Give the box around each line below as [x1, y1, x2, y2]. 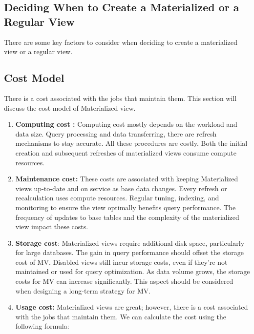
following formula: [15, 321, 69, 331]
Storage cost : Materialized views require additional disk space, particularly [15, 237, 245, 248]
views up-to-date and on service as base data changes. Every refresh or [15, 183, 227, 193]
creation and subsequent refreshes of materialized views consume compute [15, 147, 236, 157]
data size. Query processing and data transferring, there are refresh [15, 128, 217, 138]
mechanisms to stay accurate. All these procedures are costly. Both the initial [15, 138, 248, 148]
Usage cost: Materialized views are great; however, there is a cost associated [15, 302, 248, 312]
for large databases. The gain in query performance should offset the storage [15, 247, 244, 257]
